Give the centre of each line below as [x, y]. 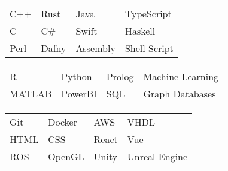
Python [77, 76]
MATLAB [31, 94]
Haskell [140, 31]
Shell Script [149, 48]
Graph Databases [180, 94]
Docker [63, 122]
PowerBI [79, 94]
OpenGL [66, 156]
